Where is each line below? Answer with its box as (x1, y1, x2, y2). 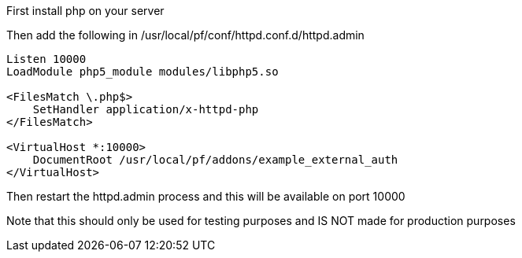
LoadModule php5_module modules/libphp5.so (6, 65, 279, 78)
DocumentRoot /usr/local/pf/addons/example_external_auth (32, 153, 398, 166)
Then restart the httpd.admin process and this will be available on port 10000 (6, 190, 405, 203)
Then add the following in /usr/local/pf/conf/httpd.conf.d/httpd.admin (6, 28, 365, 42)
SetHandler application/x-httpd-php (32, 103, 259, 116)
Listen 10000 (6, 53, 87, 65)
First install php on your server (6, 4, 165, 17)
